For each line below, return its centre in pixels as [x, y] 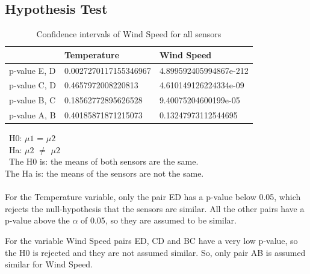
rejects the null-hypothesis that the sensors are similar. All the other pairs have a [155, 208]
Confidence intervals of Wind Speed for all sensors [129, 34]
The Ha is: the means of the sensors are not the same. [104, 173]
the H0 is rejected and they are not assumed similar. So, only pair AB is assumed [155, 252]
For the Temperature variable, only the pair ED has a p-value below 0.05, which [153, 197]
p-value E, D [33, 70]
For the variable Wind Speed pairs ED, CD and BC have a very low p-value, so [151, 241]
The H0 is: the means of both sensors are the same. [104, 161]
